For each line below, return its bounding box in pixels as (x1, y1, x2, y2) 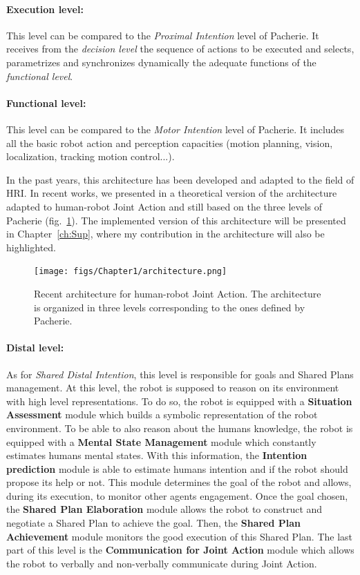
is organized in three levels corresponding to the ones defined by (34, 300, 305, 314)
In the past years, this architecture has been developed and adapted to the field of (6, 172, 354, 186)
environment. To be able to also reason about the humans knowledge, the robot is (6, 420, 353, 435)
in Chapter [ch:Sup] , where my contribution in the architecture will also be (6, 226, 325, 241)
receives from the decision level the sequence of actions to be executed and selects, (6, 41, 354, 56)
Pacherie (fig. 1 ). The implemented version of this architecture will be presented (6, 213, 346, 227)
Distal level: (6, 340, 64, 355)
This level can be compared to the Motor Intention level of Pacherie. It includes (6, 121, 345, 136)
